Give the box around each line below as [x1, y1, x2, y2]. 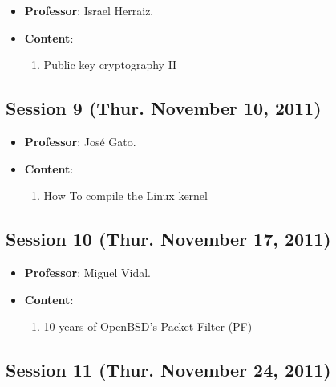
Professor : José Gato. [24, 132, 136, 149]
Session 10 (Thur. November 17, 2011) [6, 226, 331, 251]
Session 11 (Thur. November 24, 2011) [6, 357, 331, 382]
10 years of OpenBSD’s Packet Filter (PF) [43, 318, 253, 335]
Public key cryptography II [43, 56, 177, 73]
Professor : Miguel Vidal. [24, 263, 151, 280]
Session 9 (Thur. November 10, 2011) [6, 96, 322, 120]
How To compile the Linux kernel [43, 187, 208, 204]
